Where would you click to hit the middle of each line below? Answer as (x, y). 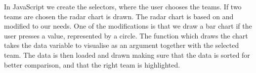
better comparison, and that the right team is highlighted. (92, 64)
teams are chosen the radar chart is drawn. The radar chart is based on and (119, 16)
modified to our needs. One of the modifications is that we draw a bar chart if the (128, 26)
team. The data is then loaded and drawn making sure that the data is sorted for (127, 55)
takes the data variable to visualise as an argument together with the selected (122, 45)
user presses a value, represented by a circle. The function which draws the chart (126, 35)
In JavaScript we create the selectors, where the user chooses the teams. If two (123, 6)
